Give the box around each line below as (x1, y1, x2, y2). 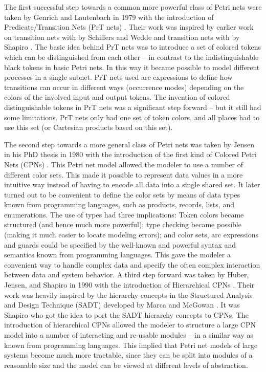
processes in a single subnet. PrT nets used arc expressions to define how (4, 72, 233, 82)
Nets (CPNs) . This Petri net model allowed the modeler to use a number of (4, 159, 243, 169)
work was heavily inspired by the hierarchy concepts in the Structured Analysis (4, 289, 253, 300)
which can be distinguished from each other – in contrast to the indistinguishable (4, 51, 259, 62)
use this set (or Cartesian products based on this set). (4, 122, 173, 133)
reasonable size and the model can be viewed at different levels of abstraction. (4, 359, 248, 370)
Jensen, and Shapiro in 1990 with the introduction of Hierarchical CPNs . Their (4, 279, 255, 290)
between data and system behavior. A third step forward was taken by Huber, (4, 269, 249, 280)
